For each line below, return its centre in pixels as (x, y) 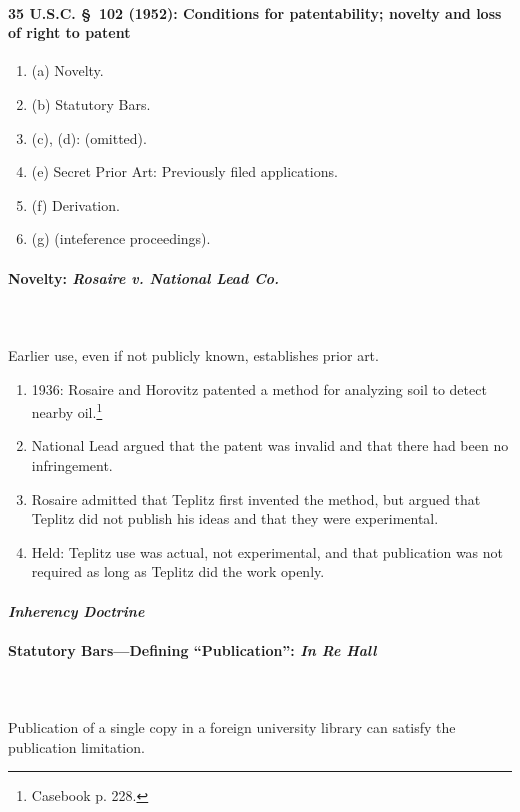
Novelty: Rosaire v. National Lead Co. (143, 277)
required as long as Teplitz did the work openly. (178, 571)
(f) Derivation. (75, 204)
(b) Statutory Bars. (91, 103)
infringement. (72, 464)
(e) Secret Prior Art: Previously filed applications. (184, 171)
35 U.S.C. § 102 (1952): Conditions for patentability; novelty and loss (255, 12)
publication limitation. (76, 746)
